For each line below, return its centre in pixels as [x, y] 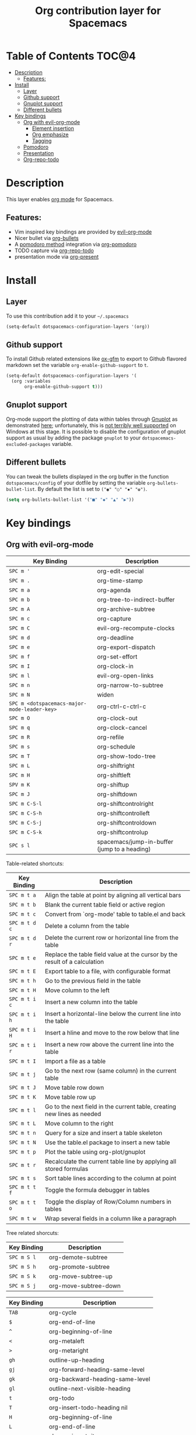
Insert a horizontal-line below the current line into [113, 1014]
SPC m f [20, 656]
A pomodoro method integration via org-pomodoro [76, 244]
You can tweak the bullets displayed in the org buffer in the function [87, 476]
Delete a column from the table [87, 926]
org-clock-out [118, 718]
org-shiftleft [114, 775]
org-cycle [63, 1312]
